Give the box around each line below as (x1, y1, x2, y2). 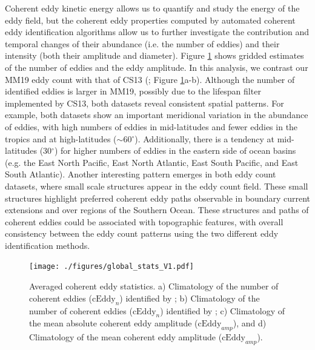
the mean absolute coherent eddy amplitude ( (29, 317, 198, 329)
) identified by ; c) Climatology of (160, 304, 285, 317)
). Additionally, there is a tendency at (134, 132, 274, 145)
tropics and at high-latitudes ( (5, 132, 117, 145)
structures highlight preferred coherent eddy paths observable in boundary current (5, 191, 310, 204)
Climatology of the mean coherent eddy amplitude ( (29, 331, 222, 343)
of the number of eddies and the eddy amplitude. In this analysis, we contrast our (5, 61, 308, 73)
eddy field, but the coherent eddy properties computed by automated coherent (5, 13, 296, 26)
